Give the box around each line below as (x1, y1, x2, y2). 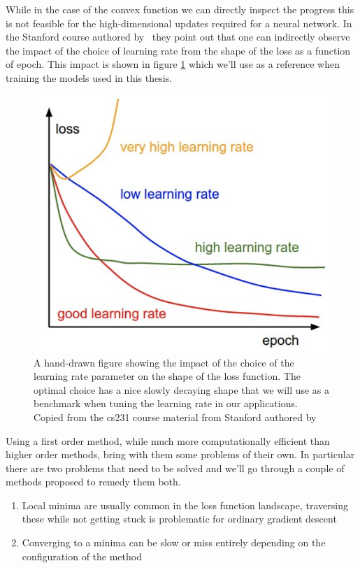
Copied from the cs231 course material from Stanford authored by (34, 409, 317, 424)
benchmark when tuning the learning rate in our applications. (34, 396, 298, 411)
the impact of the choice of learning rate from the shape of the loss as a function (6, 43, 351, 57)
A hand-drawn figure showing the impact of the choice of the (34, 355, 294, 369)
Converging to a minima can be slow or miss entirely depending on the (22, 535, 326, 550)
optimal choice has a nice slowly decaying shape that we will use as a (34, 382, 330, 397)
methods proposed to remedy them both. (6, 474, 181, 489)
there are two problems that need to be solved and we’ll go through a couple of (6, 460, 345, 475)
